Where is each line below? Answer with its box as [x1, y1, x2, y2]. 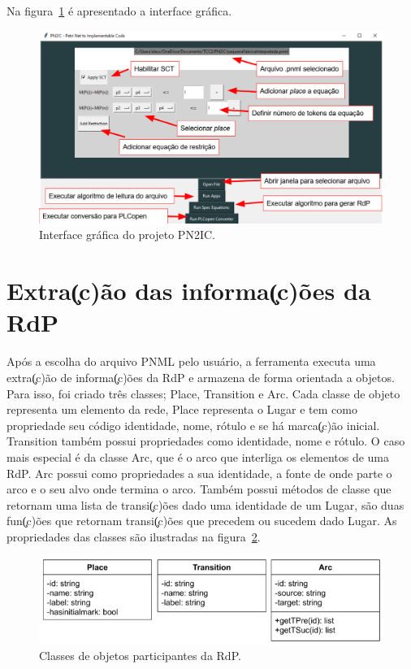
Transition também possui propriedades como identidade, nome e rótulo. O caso [6, 432, 405, 450]
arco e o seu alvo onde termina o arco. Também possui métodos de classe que [6, 480, 392, 497]
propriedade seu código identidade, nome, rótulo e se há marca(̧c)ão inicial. [6, 416, 380, 433]
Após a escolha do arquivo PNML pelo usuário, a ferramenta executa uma [6, 353, 376, 370]
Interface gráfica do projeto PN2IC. [39, 226, 215, 243]
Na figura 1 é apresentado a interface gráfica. [6, 2, 232, 19]
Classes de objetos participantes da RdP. [39, 647, 241, 664]
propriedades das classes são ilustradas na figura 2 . [6, 528, 261, 545]
